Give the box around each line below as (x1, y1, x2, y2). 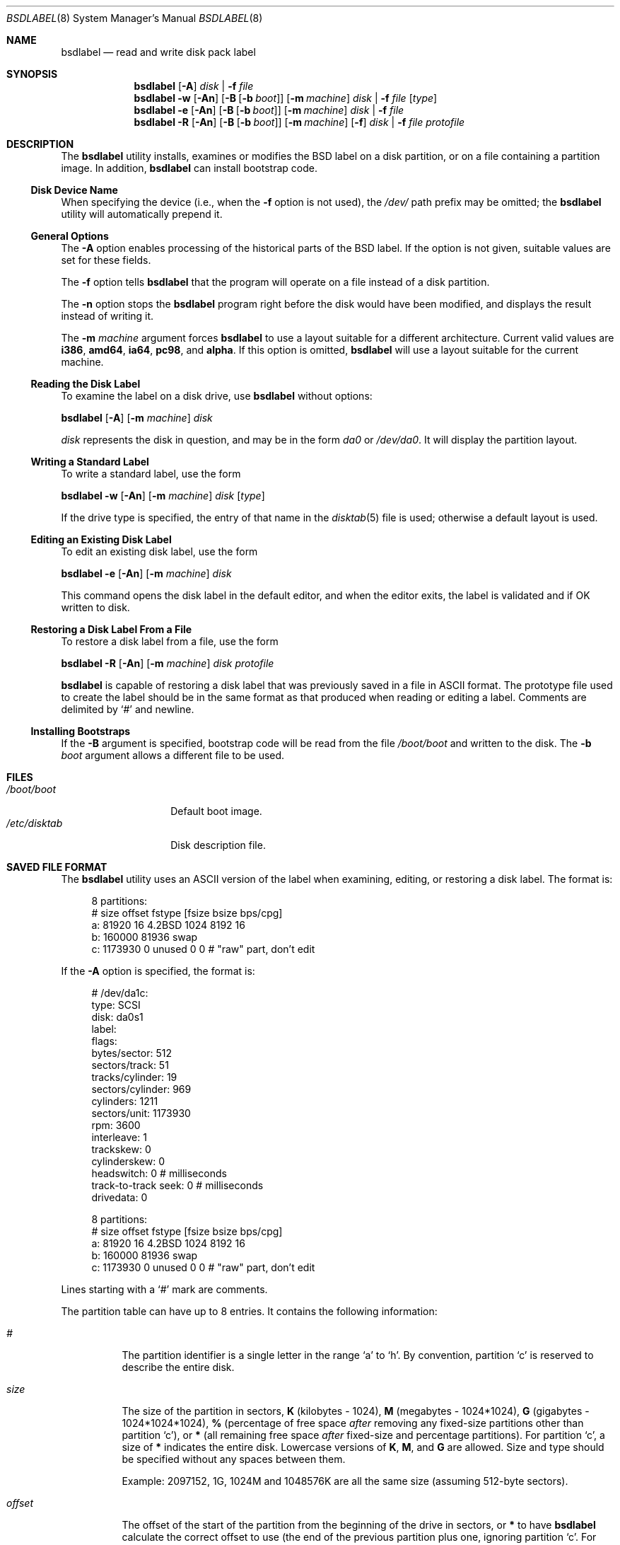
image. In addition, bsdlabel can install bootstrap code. (61, 162, 317, 174)
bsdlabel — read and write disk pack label (61, 46, 256, 58)
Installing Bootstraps (30, 725, 131, 737)
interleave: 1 (91, 1131, 147, 1143)
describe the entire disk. (122, 1361, 235, 1373)
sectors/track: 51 (91, 1059, 169, 1071)
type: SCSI (91, 999, 141, 1011)
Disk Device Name (30, 184, 118, 196)
